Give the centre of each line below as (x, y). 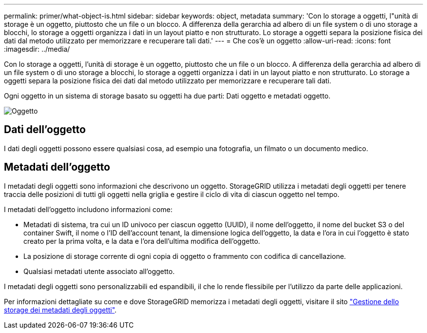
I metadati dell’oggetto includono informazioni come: (88, 209)
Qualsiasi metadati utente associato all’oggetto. (99, 271)
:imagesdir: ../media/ (37, 49)
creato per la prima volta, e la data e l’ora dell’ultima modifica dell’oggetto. (142, 241)
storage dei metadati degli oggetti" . (60, 310)
